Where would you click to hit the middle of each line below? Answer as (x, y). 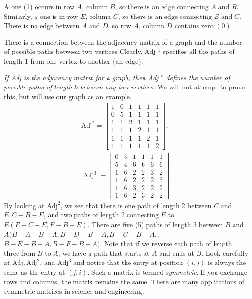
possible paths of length (38, 87)
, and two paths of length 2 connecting (101, 215)
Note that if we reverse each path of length (168, 243)
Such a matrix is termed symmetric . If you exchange (169, 272)
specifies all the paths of (198, 51)
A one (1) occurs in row (39, 6)
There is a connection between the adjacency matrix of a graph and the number (123, 42)
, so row (119, 26)
